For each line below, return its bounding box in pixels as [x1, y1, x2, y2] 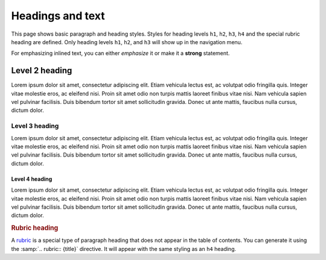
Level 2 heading [11, 65, 72, 76]
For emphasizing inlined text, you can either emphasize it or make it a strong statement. [11, 50, 230, 57]
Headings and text [11, 9, 105, 22]
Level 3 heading [11, 122, 59, 130]
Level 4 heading [11, 175, 53, 183]
